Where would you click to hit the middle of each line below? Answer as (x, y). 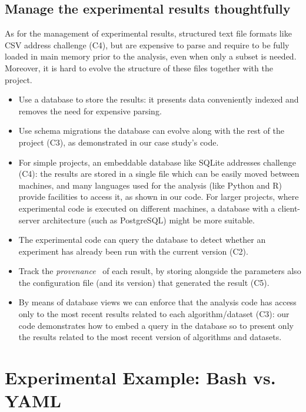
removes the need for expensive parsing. (90, 111)
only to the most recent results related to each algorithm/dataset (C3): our (154, 314)
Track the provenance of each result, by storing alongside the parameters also (160, 271)
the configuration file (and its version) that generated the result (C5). (144, 282)
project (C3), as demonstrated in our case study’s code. (119, 142)
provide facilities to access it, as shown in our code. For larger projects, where (159, 197)
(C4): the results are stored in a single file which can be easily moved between (159, 174)
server (29, 220)
